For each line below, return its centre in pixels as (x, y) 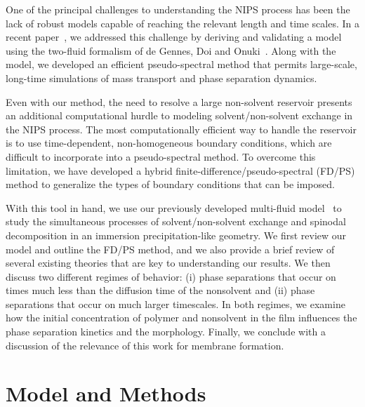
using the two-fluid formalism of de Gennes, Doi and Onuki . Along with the (171, 50)
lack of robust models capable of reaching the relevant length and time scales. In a (182, 23)
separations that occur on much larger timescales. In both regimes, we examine (175, 303)
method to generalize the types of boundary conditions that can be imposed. (170, 184)
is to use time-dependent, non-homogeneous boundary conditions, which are (169, 143)
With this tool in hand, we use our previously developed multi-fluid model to (174, 207)
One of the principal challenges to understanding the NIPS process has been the (178, 9)
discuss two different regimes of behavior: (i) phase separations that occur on (171, 276)
